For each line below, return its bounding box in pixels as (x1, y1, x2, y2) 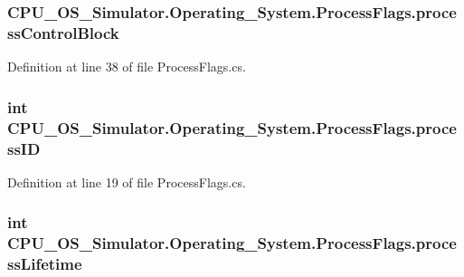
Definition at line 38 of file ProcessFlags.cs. (7, 57, 246, 76)
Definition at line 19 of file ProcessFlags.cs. (7, 172, 246, 191)
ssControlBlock (7, 21, 119, 43)
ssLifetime (7, 253, 82, 275)
